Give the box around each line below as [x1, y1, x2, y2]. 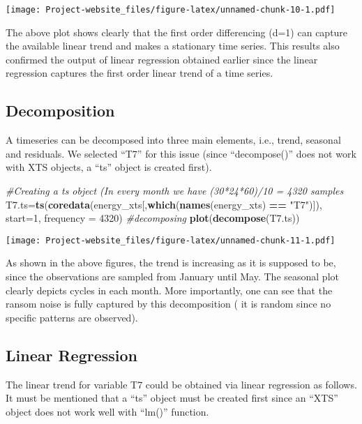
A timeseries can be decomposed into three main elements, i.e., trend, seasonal [6, 132, 341, 147]
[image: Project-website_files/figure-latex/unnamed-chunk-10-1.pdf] [6, 5, 335, 15]
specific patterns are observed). [6, 310, 138, 324]
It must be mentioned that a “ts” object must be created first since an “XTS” [6, 391, 338, 405]
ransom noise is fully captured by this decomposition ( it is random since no [6, 296, 331, 311]
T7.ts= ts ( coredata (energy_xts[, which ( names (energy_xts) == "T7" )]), [6, 197, 322, 211]
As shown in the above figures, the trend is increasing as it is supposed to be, [6, 255, 336, 270]
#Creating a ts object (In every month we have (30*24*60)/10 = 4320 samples [6, 183, 344, 198]
